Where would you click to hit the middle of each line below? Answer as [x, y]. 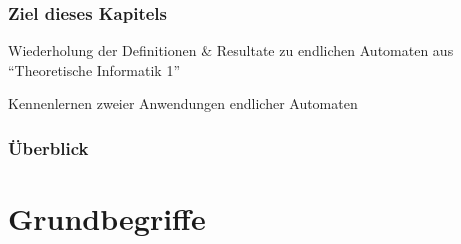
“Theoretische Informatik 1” [94, 69]
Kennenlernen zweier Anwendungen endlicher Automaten [183, 103]
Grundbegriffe [107, 218]
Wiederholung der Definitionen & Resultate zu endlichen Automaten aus [231, 50]
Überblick [48, 147]
